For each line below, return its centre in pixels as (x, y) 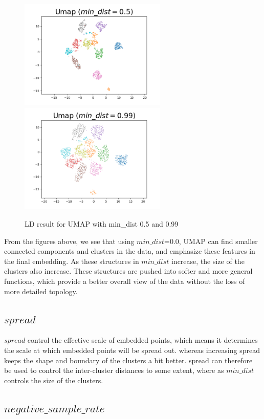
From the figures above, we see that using (69, 241)
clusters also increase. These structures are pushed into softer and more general (128, 271)
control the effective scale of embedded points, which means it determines (142, 340)
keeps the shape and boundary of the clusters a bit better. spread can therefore (128, 360)
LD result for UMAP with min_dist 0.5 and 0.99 (102, 224)
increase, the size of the (208, 261)
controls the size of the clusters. (54, 380)
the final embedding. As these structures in (72, 261)
